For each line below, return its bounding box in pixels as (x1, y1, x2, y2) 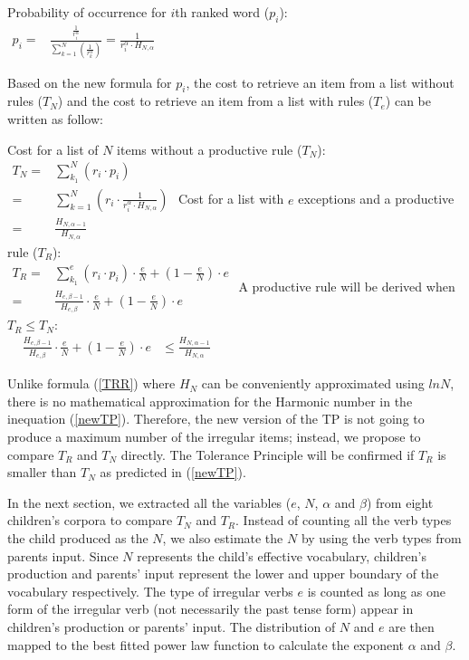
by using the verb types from (301, 528, 462, 547)
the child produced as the (7, 528, 148, 547)
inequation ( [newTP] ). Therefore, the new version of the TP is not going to (7, 409, 425, 428)
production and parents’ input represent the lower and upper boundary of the (7, 564, 439, 583)
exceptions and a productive (298, 189, 455, 208)
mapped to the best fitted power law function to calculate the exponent (7, 635, 405, 654)
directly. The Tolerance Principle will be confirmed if (120, 445, 415, 464)
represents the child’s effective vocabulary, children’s (137, 546, 426, 565)
